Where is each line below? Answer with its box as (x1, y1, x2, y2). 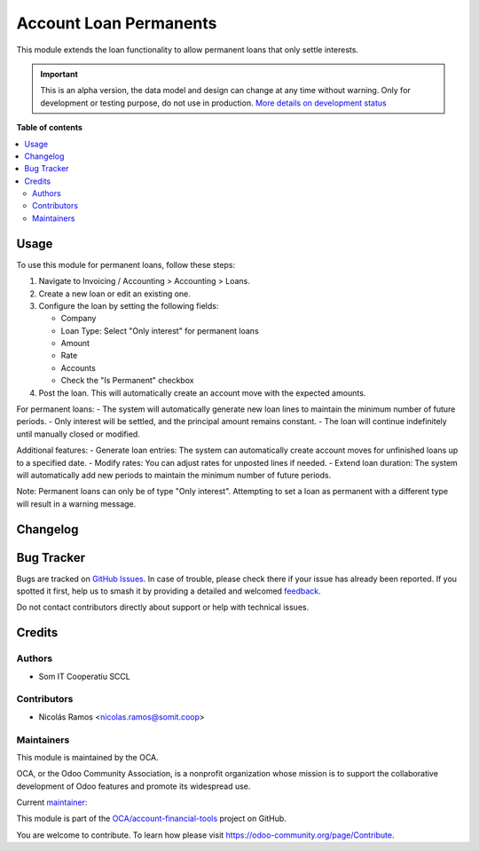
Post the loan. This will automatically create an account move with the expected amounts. (38, 387, 366, 398)
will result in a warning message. (16, 498, 137, 509)
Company (60, 313, 97, 324)
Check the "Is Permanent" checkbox (60, 375, 194, 386)
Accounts (60, 362, 97, 373)
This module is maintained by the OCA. (16, 752, 159, 762)
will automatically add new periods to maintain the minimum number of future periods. (16, 470, 332, 480)
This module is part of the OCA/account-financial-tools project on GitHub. (16, 813, 287, 824)
